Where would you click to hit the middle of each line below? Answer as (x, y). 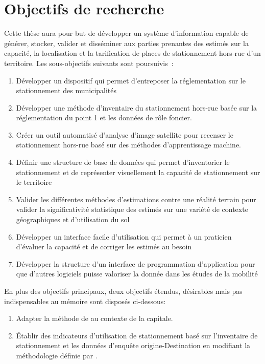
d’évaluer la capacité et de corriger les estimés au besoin (104, 247)
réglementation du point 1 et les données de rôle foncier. (104, 117)
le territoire (34, 182)
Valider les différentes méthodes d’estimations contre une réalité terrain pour (136, 199)
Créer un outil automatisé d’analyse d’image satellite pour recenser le (125, 134)
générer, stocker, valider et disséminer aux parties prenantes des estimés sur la (126, 43)
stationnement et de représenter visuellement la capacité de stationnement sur (138, 172)
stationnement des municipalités (66, 90)
